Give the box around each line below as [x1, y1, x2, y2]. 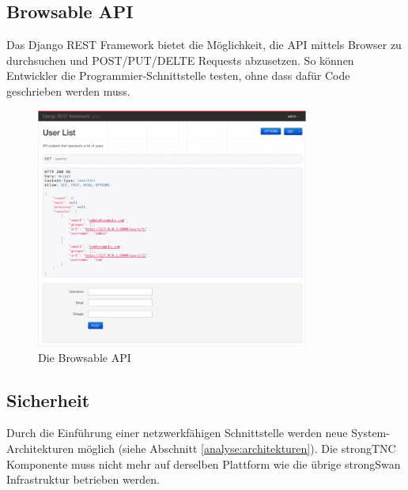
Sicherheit [6, 387, 90, 412]
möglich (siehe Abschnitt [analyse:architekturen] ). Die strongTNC [77, 440, 396, 456]
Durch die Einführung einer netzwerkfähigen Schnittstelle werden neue [6, 424, 348, 441]
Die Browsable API [38, 349, 131, 365]
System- [351, 424, 390, 441]
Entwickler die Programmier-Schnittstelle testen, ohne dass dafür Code [6, 67, 350, 84]
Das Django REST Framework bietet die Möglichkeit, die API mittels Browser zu [6, 36, 402, 53]
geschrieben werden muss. [6, 82, 130, 99]
